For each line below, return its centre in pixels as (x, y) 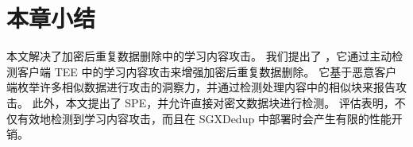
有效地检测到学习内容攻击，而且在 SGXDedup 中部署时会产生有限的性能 (204, 118)
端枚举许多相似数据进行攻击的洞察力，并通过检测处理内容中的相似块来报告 (201, 87)
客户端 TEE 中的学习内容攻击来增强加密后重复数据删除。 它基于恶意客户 (207, 71)
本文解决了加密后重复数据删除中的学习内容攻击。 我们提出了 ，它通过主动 (199, 56)
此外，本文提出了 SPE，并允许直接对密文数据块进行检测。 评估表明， (213, 102)
